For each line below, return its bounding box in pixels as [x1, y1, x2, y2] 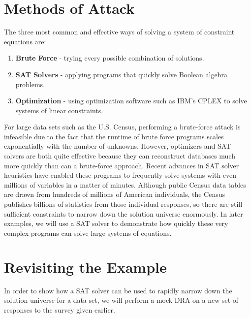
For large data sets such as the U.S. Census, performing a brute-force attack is [4, 122, 241, 132]
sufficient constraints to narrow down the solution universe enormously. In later [4, 208, 243, 219]
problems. [15, 79, 45, 89]
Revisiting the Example [4, 256, 167, 277]
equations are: [4, 36, 46, 46]
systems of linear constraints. [15, 105, 103, 115]
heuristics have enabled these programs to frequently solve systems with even [4, 170, 237, 180]
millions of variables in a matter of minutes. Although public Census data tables [4, 179, 246, 190]
